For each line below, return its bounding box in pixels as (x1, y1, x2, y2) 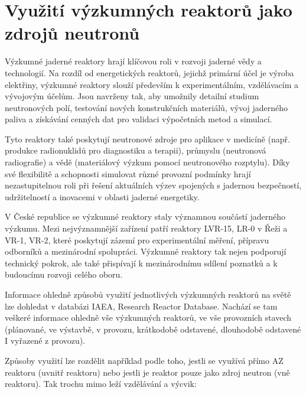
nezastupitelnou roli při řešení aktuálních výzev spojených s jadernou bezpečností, (5, 179, 302, 191)
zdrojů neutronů (5, 21, 140, 45)
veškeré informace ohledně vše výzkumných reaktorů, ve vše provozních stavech (5, 311, 291, 324)
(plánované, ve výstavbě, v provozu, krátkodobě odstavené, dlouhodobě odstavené (5, 323, 301, 335)
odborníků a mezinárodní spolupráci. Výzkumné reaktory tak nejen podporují (5, 245, 287, 258)
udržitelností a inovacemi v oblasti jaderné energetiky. (5, 190, 200, 203)
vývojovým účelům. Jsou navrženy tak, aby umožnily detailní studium (5, 90, 259, 102)
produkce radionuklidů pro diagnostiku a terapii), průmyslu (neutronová (5, 144, 266, 157)
